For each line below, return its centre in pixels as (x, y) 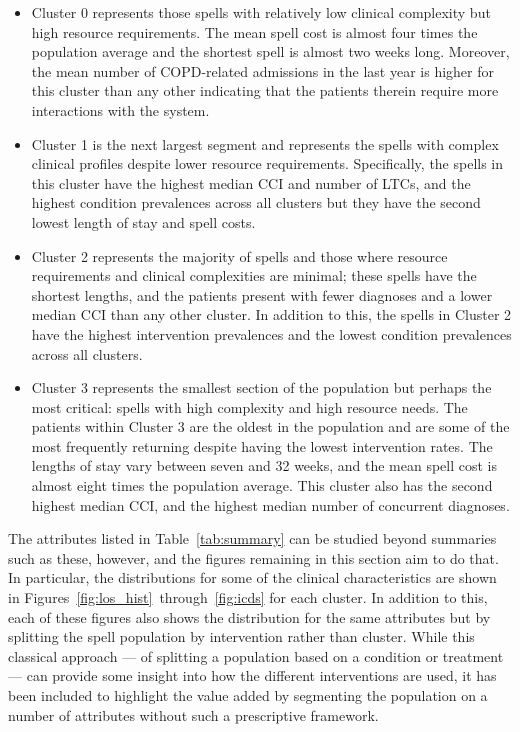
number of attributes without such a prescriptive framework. (193, 714)
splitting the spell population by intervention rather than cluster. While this (241, 636)
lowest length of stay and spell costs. (143, 221)
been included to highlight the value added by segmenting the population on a (248, 695)
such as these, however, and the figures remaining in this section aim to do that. (253, 557)
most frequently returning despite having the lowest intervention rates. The (262, 445)
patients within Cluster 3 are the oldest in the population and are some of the (270, 426)
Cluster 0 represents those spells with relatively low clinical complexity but (261, 12)
